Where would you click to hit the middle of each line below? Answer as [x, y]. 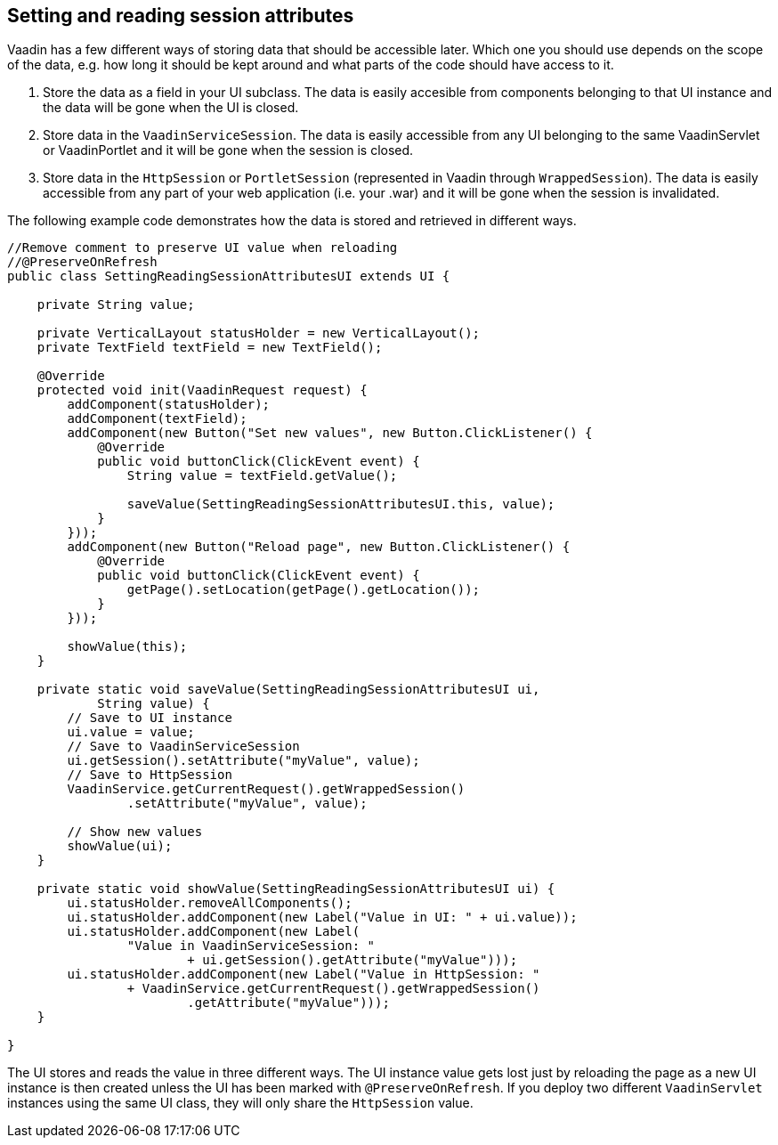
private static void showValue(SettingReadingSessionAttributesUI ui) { [296, 889]
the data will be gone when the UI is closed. [171, 108]
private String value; [116, 305]
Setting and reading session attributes [181, 16]
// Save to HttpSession [150, 775]
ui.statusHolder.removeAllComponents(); [210, 903]
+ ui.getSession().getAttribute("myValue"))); [353, 960]
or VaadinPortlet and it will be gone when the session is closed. [228, 150]
